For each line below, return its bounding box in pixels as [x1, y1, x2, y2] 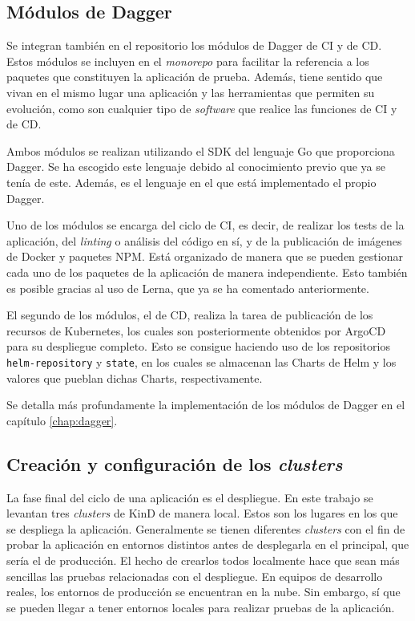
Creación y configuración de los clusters [6, 451, 343, 476]
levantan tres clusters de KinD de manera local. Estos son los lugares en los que [6, 505, 398, 522]
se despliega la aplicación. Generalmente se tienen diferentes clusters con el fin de [6, 520, 405, 537]
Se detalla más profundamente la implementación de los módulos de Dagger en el [6, 396, 405, 413]
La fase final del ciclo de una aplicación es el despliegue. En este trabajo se [6, 489, 373, 505]
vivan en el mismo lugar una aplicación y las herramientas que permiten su [6, 83, 375, 100]
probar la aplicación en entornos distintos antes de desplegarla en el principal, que [6, 536, 409, 553]
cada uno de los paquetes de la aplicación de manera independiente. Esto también [6, 263, 408, 280]
